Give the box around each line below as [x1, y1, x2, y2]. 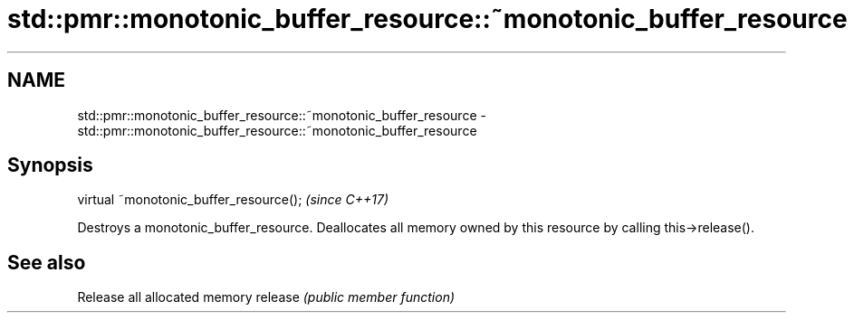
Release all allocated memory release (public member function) [77, 289, 456, 306]
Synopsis [7, 154, 93, 177]
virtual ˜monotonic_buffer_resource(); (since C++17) [77, 192, 389, 208]
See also [7, 250, 86, 274]
